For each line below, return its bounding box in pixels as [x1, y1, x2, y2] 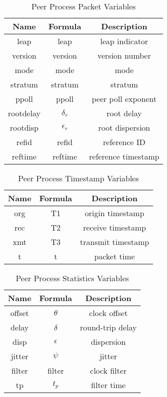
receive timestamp [83, 222, 146, 233]
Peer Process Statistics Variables [15, 272, 129, 284]
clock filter [90, 365, 127, 376]
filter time [91, 379, 126, 391]
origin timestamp [84, 207, 145, 219]
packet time [94, 250, 135, 262]
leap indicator [100, 35, 148, 47]
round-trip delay [80, 321, 137, 333]
